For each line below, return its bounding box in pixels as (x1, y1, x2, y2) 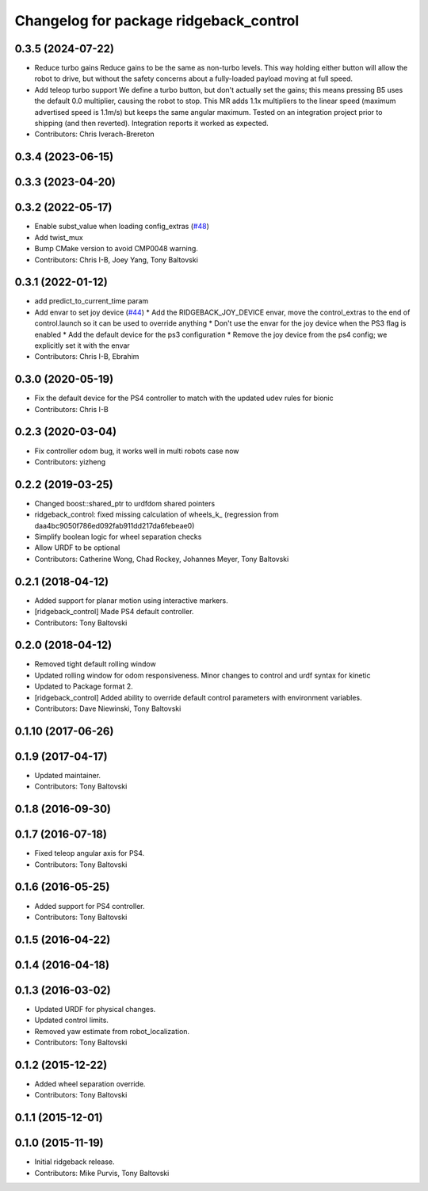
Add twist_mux (34, 232, 83, 242)
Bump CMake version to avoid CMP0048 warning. (34, 244, 198, 254)
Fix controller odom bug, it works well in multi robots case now (34, 446, 239, 456)
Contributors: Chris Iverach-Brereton (34, 129, 155, 139)
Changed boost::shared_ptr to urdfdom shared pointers (34, 498, 216, 508)
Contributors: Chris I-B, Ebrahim (34, 352, 139, 361)
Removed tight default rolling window (34, 659, 156, 669)
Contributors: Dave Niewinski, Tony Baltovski (34, 704, 182, 713)
